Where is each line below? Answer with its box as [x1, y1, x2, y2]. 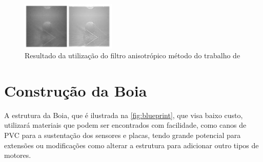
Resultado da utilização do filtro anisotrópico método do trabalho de [25, 50, 240, 61]
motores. [4, 150, 31, 160]
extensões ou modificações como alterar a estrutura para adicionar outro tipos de [4, 140, 259, 150]
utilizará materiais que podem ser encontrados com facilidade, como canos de [4, 120, 247, 130]
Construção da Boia [4, 80, 147, 101]
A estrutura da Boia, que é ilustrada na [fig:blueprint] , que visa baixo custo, [4, 109, 243, 120]
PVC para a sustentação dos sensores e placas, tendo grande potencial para [4, 130, 241, 141]
